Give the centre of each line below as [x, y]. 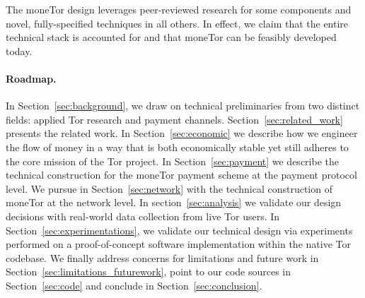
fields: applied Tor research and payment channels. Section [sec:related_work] [174, 119]
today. [19, 50]
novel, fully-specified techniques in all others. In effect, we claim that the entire [177, 23]
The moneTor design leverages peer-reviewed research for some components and [179, 9]
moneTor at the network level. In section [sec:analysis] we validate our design [174, 202]
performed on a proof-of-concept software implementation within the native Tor [178, 244]
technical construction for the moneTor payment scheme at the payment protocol [181, 175]
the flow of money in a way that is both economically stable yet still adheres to [177, 147]
